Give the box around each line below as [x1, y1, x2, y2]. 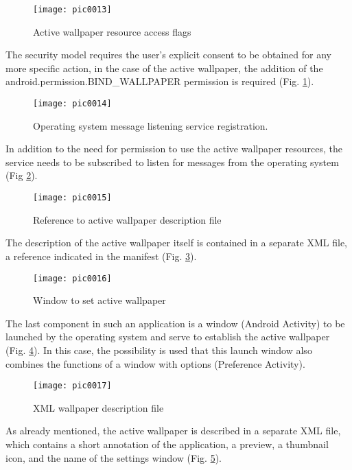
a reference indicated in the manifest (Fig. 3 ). [5, 248, 197, 263]
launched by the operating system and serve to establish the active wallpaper [5, 329, 330, 344]
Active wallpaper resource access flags [33, 24, 191, 38]
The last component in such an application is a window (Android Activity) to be [5, 316, 345, 330]
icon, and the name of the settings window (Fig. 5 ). [5, 450, 222, 465]
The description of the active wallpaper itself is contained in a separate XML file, [5, 235, 347, 250]
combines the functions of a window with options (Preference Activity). [5, 356, 305, 371]
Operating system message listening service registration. [33, 118, 268, 132]
